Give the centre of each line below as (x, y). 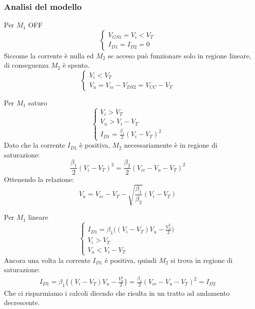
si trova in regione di (202, 260)
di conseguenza (27, 65)
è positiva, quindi (131, 260)
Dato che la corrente (35, 145)
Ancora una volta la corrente (47, 260)
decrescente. (22, 302)
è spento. (76, 65)
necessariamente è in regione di (171, 145)
